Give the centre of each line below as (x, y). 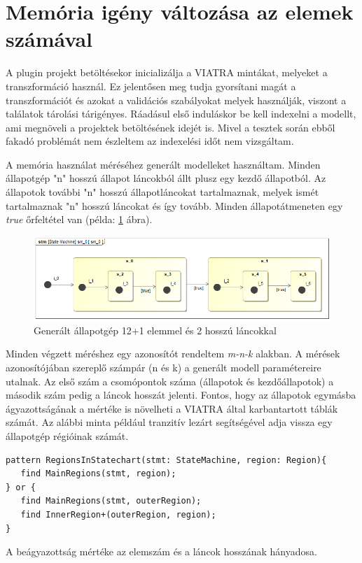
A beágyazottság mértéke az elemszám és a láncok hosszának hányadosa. (161, 551)
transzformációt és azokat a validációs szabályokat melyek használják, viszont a (176, 100)
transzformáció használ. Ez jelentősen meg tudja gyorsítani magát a (151, 86)
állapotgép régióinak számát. (67, 436)
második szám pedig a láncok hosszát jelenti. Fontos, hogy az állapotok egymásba (181, 395)
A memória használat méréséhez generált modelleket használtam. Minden (163, 164)
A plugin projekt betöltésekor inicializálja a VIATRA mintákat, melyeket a (167, 72)
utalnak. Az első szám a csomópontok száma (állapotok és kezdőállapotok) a (170, 381)
